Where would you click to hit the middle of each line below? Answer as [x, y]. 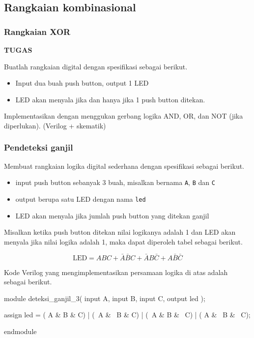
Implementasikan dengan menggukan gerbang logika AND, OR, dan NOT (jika [124, 116]
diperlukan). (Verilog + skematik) [55, 125]
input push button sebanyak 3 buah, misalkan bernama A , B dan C [115, 182]
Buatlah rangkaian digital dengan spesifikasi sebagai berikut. [96, 66]
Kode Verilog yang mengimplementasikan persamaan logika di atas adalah [116, 272]
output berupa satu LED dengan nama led [81, 199]
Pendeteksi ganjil [39, 147]
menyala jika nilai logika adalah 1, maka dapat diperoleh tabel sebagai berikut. [123, 241]
